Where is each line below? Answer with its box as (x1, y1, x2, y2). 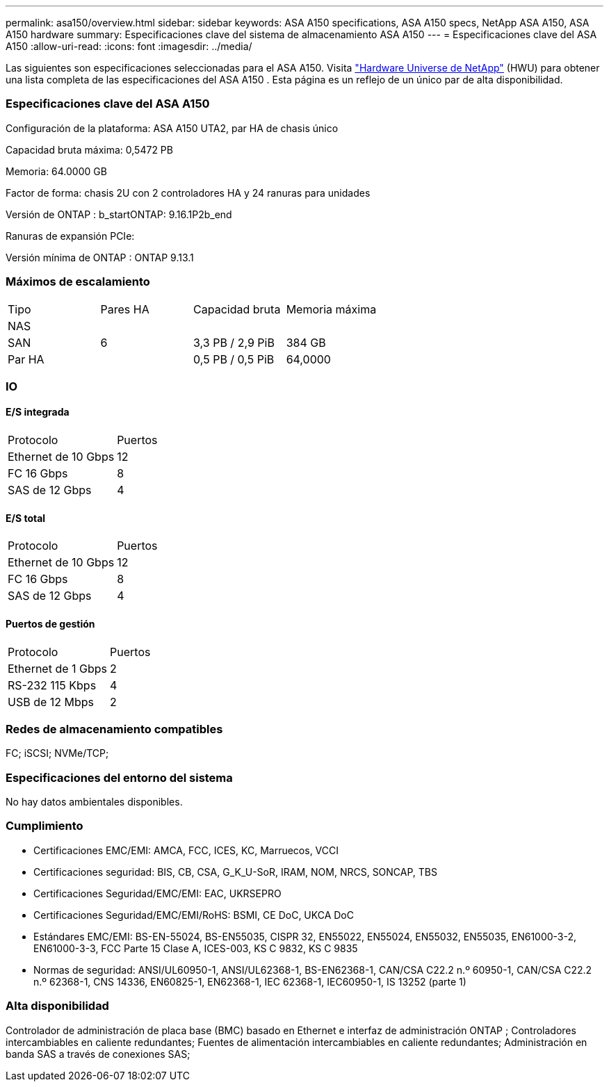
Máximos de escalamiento (6, 275, 150, 289)
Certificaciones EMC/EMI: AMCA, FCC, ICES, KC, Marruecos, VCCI (33, 844, 339, 856)
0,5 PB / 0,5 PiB (193, 352, 275, 366)
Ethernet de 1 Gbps (8, 661, 108, 676)
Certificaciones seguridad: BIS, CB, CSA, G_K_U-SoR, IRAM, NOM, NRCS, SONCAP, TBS (33, 865, 438, 878)
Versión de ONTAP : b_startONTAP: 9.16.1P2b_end (6, 208, 232, 220)
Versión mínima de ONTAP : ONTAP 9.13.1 (6, 251, 194, 263)
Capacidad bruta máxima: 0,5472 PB (6, 143, 173, 156)
